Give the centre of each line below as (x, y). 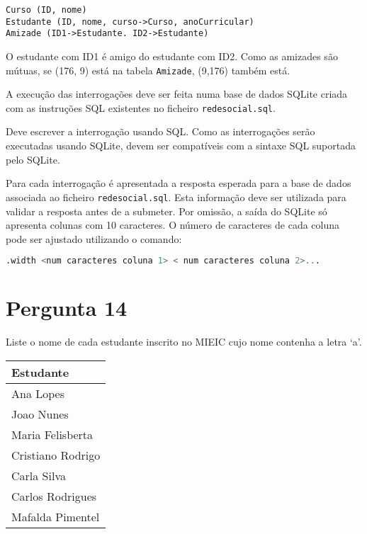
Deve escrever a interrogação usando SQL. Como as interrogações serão (160, 131)
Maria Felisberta (52, 434)
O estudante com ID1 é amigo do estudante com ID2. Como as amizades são (172, 56)
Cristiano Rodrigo (56, 455)
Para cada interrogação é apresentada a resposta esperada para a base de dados (179, 183)
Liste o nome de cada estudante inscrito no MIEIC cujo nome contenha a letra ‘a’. (184, 342)
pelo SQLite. (33, 159)
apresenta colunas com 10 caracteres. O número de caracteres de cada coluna (173, 225)
